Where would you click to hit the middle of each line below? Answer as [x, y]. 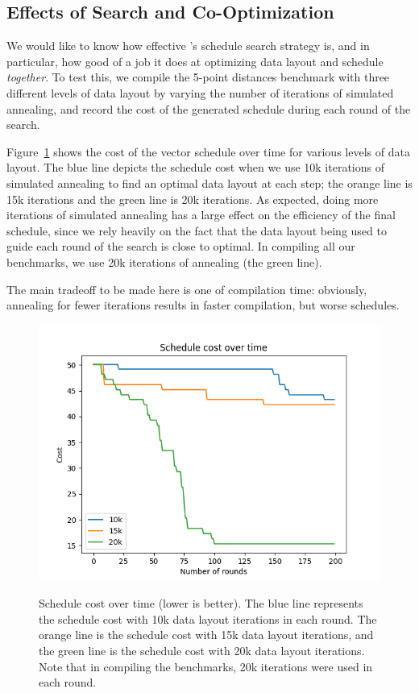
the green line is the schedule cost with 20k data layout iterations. [202, 651]
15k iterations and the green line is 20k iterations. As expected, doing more [193, 199]
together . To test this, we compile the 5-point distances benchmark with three [198, 77]
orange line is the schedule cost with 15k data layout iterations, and [206, 635]
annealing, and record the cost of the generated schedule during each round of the [209, 108]
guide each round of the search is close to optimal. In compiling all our [181, 246]
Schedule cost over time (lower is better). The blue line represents [201, 603]
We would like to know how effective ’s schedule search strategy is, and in [188, 46]
